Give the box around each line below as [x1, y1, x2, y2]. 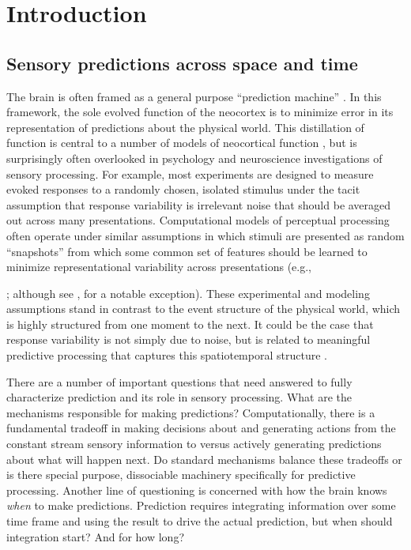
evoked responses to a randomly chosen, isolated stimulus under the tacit [6, 181, 360, 198]
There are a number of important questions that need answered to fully [6, 373, 353, 390]
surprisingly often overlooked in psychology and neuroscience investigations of [6, 149, 383, 166]
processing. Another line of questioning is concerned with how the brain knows [6, 481, 387, 498]
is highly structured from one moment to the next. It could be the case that [6, 315, 374, 332]
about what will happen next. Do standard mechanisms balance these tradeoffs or [6, 450, 402, 467]
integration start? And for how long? [6, 528, 184, 544]
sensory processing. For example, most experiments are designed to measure [6, 165, 374, 182]
